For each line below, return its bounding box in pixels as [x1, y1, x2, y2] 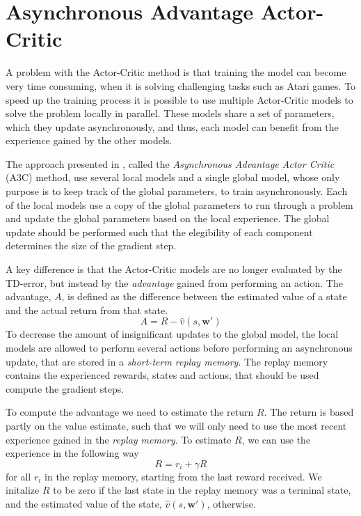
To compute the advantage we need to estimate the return [6, 405, 254, 419]
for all [6, 469, 31, 483]
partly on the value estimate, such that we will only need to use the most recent [6, 418, 347, 432]
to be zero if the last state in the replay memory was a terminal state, [53, 483, 351, 497]
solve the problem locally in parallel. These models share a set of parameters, [6, 106, 335, 120]
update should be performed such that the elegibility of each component [6, 224, 313, 239]
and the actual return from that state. [6, 302, 168, 317]
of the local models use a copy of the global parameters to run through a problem [6, 197, 353, 212]
